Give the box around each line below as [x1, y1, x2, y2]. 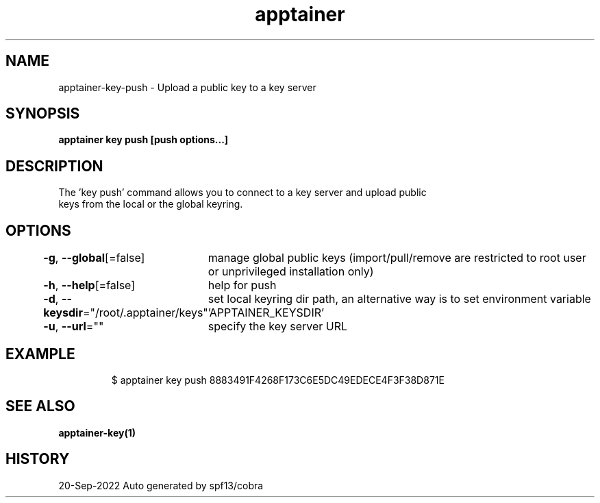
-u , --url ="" [43, 319, 104, 334]
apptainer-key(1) [58, 426, 136, 439]
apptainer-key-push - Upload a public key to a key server [58, 81, 316, 93]
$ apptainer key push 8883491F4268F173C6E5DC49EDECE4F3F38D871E [111, 373, 445, 386]
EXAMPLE [5, 345, 75, 363]
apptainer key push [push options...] [58, 134, 229, 146]
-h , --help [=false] [43, 278, 136, 293]
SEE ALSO [5, 397, 75, 415]
